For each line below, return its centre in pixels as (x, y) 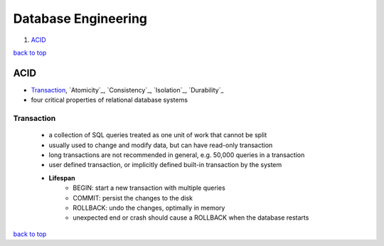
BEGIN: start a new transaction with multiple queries (149, 188)
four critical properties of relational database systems (110, 100)
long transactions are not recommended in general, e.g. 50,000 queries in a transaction (177, 155)
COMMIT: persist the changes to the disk (133, 198)
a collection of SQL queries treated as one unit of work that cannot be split (158, 135)
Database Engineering (80, 18)
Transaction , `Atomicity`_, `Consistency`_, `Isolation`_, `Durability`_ (127, 90)
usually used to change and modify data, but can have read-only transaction (161, 145)
